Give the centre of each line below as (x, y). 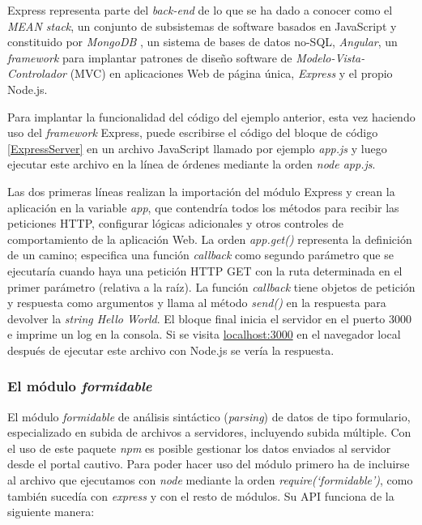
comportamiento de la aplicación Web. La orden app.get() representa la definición (210, 239)
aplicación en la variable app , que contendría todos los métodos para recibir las (203, 207)
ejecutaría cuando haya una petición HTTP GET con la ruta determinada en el (205, 270)
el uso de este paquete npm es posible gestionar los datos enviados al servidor (199, 448)
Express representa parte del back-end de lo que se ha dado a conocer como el (200, 10)
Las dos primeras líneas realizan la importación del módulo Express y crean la (201, 191)
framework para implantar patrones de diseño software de (150, 57)
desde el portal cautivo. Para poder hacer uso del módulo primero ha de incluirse (209, 464)
